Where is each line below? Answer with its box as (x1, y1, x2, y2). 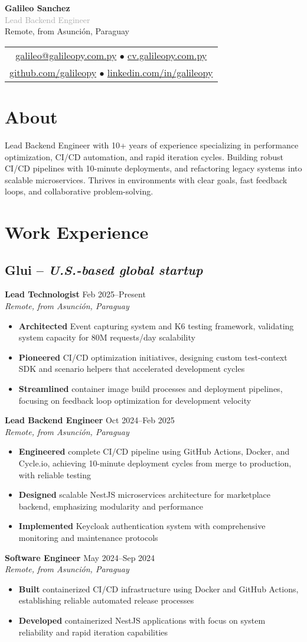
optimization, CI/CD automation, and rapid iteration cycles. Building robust (5, 150, 284, 163)
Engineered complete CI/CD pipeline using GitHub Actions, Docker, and (18, 445, 290, 458)
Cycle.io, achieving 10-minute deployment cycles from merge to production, (18, 456, 292, 469)
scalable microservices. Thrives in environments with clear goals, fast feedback (5, 173, 288, 186)
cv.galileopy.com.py (128, 48, 207, 62)
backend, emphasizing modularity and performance (18, 500, 203, 512)
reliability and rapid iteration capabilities (18, 625, 168, 638)
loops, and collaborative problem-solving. (5, 185, 153, 197)
